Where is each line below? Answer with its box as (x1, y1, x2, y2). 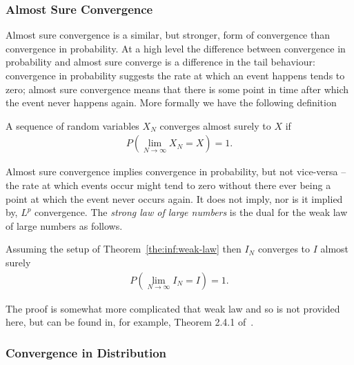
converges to (257, 241, 311, 256)
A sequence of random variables (6, 118, 139, 132)
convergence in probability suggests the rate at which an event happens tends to (6, 68, 345, 82)
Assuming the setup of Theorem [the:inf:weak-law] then (6, 241, 242, 256)
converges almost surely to (159, 118, 271, 132)
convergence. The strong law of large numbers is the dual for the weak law (35, 205, 348, 219)
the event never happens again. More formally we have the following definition (6, 95, 337, 110)
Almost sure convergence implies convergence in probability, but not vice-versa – (6, 164, 346, 179)
